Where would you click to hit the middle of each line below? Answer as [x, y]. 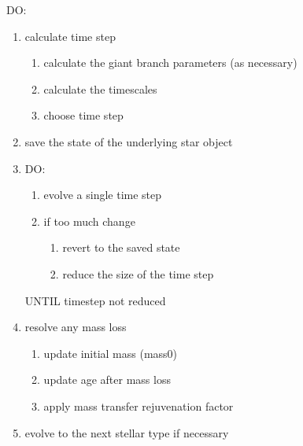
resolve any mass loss [76, 327]
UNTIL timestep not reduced [95, 300]
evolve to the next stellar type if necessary [127, 432]
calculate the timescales [100, 88]
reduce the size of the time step [138, 273]
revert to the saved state [121, 247]
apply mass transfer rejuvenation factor [139, 405]
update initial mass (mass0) [111, 353]
